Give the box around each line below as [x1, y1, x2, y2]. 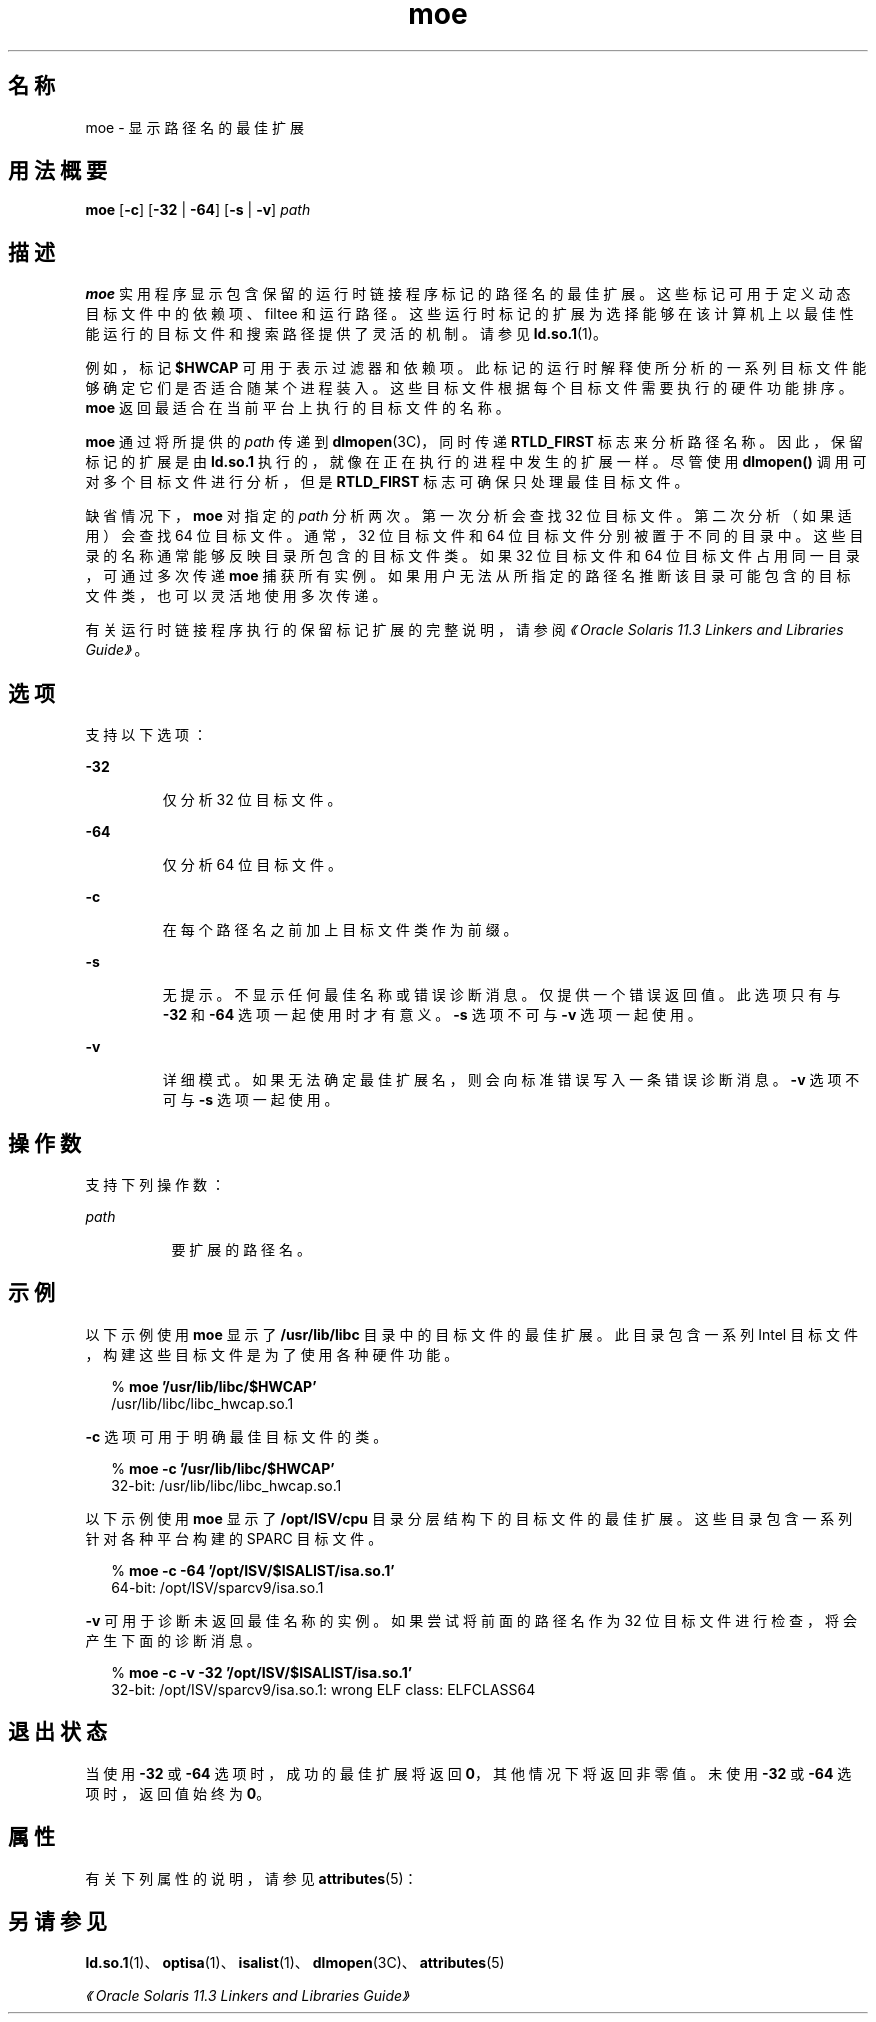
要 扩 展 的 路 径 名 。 [171, 1240, 311, 1258]
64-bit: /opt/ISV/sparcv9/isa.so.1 [111, 1578, 324, 1596]
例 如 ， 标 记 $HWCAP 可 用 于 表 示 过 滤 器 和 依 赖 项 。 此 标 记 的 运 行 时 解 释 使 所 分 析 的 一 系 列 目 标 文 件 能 [85, 359, 867, 377]
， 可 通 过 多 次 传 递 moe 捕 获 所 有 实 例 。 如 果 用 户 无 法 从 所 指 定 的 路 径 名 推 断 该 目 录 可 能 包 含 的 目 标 [85, 567, 851, 585]
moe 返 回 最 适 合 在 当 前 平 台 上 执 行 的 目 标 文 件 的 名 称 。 [85, 399, 510, 417]
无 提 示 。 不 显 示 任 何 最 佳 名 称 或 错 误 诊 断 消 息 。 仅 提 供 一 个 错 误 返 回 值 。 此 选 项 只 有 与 [162, 986, 841, 1004]
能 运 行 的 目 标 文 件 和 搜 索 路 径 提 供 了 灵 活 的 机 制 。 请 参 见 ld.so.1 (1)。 [85, 325, 607, 343]
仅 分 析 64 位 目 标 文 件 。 [162, 856, 342, 874]
